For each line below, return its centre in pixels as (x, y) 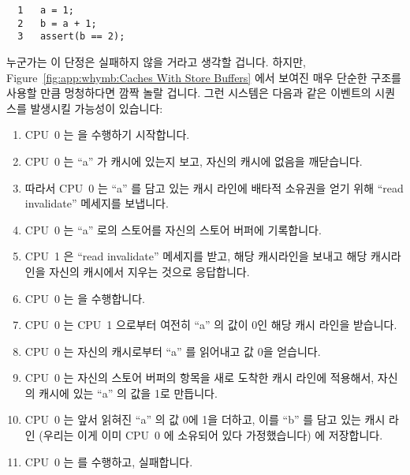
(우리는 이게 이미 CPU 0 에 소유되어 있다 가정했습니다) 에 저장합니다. (211, 435)
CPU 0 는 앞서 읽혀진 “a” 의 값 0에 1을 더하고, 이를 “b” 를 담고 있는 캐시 (205, 419)
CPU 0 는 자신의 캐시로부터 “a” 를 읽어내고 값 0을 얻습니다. (173, 351)
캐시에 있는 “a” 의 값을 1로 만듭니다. (128, 393)
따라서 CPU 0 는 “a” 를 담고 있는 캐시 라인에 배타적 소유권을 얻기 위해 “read (214, 187)
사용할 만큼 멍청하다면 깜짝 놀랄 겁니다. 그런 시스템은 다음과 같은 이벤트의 (189, 93)
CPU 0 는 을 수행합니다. (85, 298)
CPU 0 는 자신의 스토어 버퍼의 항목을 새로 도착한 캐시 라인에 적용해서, (199, 378)
